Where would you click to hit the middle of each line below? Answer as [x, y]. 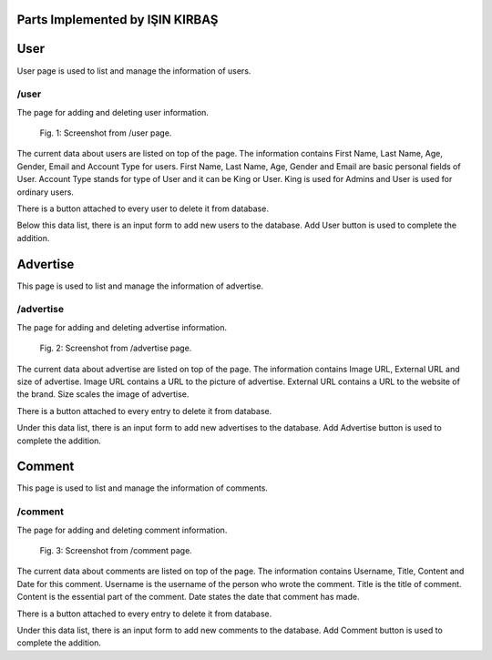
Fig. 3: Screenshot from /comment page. [116, 551]
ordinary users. [46, 192]
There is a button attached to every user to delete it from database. [143, 208]
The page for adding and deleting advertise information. [122, 327]
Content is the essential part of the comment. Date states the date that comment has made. [188, 597]
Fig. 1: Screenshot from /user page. [106, 133]
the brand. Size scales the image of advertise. [103, 394]
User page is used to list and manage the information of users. [134, 71]
